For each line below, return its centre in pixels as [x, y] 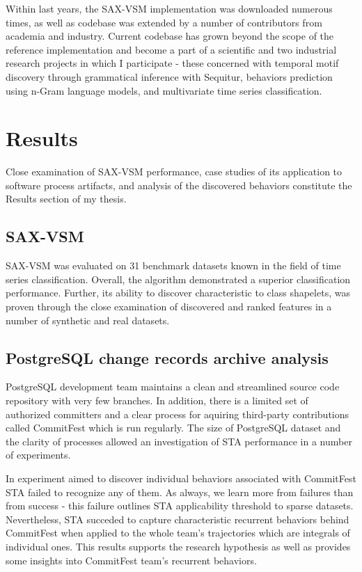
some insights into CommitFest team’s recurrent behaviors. [131, 560]
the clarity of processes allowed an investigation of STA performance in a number [179, 441]
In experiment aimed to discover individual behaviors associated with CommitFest [181, 478]
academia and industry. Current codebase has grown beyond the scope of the [170, 36]
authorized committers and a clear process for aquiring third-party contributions [178, 414]
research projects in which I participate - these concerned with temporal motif [172, 63]
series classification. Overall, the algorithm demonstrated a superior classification [178, 279]
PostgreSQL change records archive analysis [167, 357]
